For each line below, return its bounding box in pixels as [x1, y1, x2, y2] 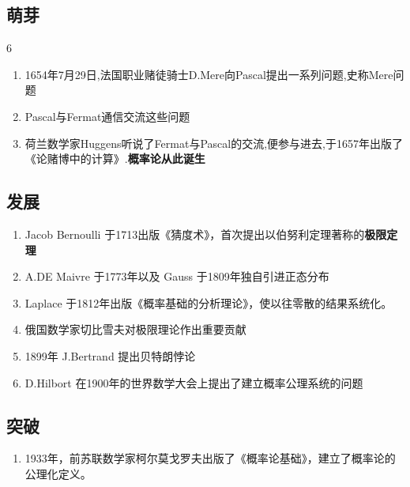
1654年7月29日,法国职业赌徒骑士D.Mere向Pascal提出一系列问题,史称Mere [24, 66, 393, 82]
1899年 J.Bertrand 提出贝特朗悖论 [24, 347, 196, 364]
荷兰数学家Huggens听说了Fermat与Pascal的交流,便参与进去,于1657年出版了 [24, 134, 403, 151]
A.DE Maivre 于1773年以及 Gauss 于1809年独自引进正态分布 [24, 268, 329, 285]
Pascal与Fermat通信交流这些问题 [24, 108, 190, 124]
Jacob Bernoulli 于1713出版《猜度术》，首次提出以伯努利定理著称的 [24, 225, 365, 242]
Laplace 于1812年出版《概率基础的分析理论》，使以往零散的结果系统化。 [24, 294, 393, 311]
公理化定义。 [24, 465, 92, 481]
